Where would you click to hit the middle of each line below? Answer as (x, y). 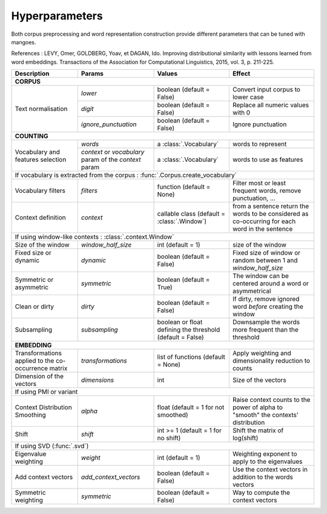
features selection (41, 159)
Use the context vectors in (270, 470)
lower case (248, 97)
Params (92, 74)
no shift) (169, 438)
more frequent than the (266, 330)
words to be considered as (270, 214)
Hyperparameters (57, 16)
